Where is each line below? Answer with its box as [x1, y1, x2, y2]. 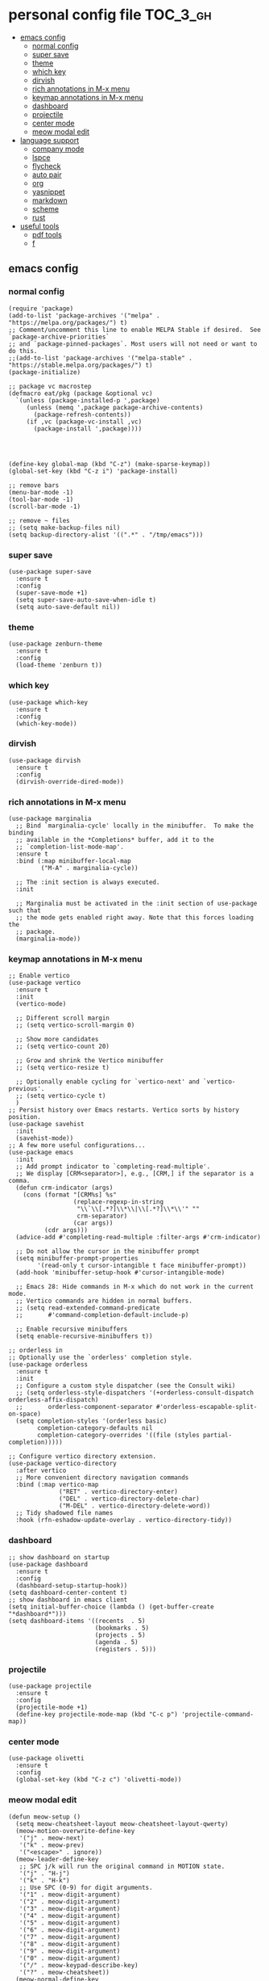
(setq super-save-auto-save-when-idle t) [15, 595, 157, 604]
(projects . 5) [94, 1630, 147, 1639]
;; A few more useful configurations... [8, 1142, 147, 1150]
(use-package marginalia [8, 814, 92, 823]
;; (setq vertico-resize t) [15, 1064, 110, 1072]
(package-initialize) [8, 368, 81, 376]
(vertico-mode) [15, 1000, 67, 1008]
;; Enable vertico [8, 972, 70, 980]
